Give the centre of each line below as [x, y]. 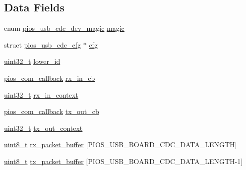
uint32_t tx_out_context [43, 128]
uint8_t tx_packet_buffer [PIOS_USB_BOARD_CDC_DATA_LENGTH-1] [123, 161]
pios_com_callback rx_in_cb [50, 78]
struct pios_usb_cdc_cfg [43, 44]
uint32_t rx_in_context [41, 94]
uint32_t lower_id [32, 61]
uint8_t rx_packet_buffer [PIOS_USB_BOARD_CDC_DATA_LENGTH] [121, 144]
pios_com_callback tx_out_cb [52, 111]
